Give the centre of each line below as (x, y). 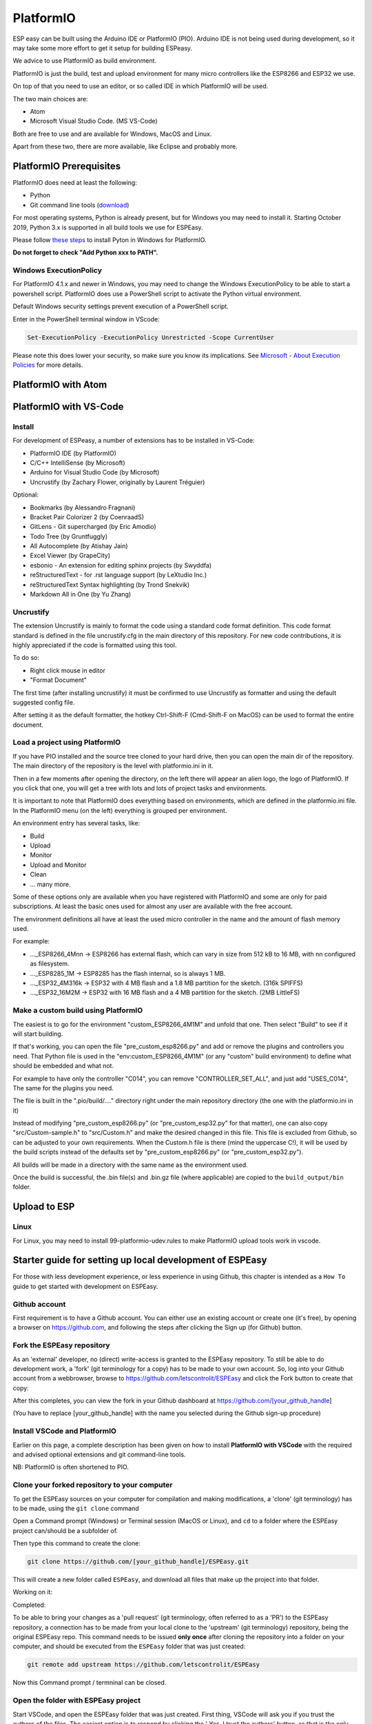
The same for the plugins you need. (63, 1088)
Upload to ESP (44, 1207)
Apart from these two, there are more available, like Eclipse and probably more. (125, 147)
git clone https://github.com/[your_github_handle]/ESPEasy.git (138, 1562)
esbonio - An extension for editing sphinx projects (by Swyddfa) (121, 565)
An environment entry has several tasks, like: (76, 823)
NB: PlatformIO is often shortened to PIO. (71, 1467)
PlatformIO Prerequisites (67, 166)
